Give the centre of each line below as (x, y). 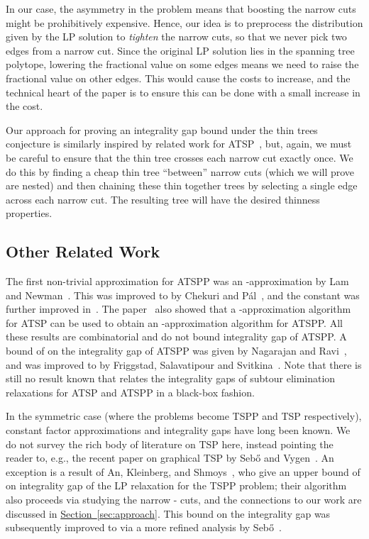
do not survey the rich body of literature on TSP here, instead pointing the (170, 444)
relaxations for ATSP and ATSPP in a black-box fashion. (130, 392)
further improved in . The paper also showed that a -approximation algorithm (178, 309)
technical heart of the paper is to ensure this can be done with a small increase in (183, 92)
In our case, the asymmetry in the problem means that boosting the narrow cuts (181, 9)
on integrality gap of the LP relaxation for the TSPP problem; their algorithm (176, 485)
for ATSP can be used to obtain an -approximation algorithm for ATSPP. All (174, 322)
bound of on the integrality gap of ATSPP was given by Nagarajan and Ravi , (176, 351)
